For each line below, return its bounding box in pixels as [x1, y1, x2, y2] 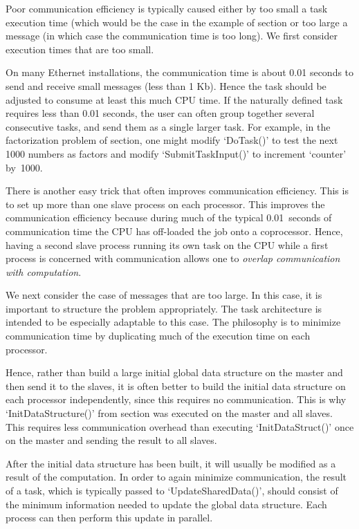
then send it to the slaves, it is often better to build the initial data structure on [6, 378, 346, 393]
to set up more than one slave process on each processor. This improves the [6, 196, 325, 211]
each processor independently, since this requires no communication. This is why [6, 392, 347, 407]
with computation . [6, 264, 82, 279]
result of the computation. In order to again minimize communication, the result [6, 470, 347, 484]
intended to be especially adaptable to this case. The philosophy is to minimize [6, 315, 341, 329]
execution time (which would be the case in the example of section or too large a [6, 15, 348, 29]
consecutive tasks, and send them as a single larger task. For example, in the [6, 119, 331, 133]
